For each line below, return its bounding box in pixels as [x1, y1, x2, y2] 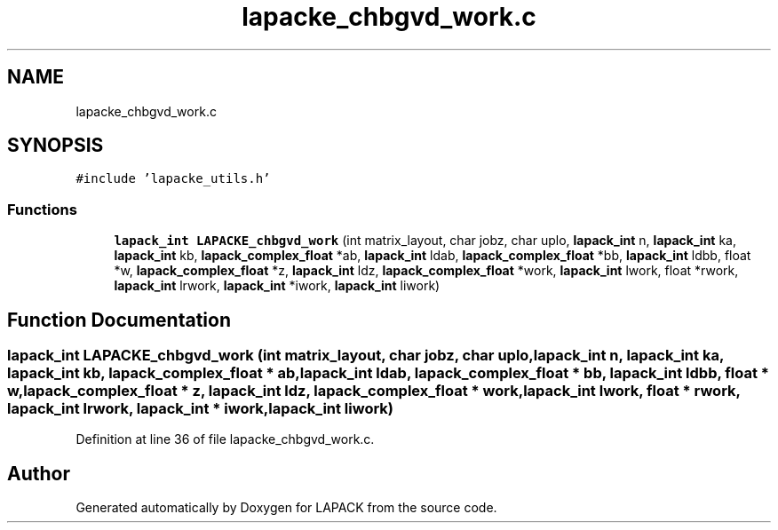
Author [7, 462, 70, 485]
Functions [7, 200, 77, 218]
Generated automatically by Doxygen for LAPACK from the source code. [75, 500, 497, 516]
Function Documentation [7, 308, 231, 331]
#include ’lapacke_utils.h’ [75, 171, 271, 186]
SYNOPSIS [7, 134, 104, 157]
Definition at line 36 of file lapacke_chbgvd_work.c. [75, 431, 375, 447]
